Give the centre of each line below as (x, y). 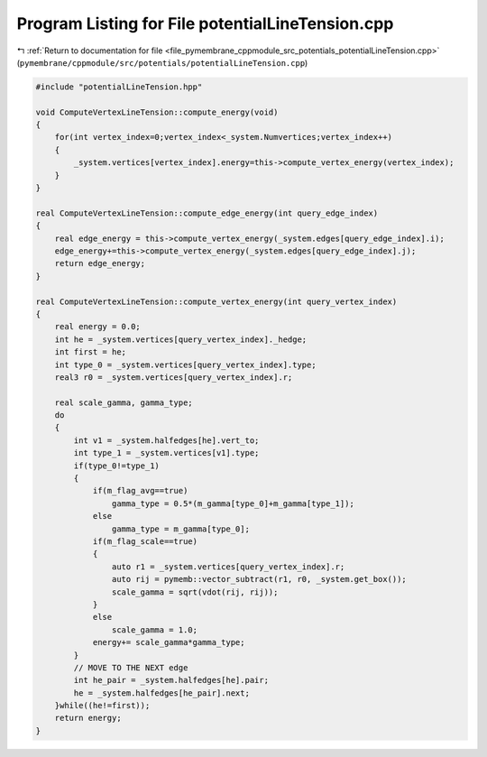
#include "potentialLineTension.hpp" (119, 87)
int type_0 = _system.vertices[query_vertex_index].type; (185, 365)
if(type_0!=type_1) (116, 466)
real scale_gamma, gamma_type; (124, 402)
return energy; (88, 718)
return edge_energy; (100, 263)
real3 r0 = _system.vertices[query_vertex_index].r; (174, 377)
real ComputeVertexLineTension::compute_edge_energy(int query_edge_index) (207, 213)
